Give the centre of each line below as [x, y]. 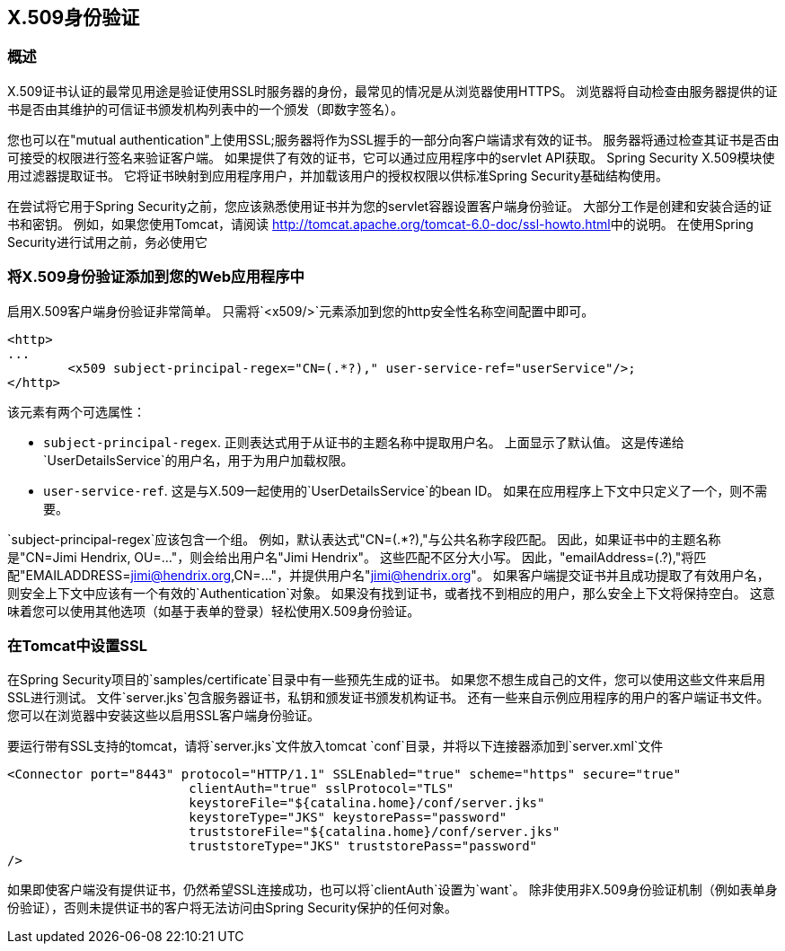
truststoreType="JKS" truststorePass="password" [363, 846]
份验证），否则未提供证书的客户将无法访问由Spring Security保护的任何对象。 [233, 908]
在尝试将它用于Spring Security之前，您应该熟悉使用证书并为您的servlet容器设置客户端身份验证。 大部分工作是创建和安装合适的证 [390, 206]
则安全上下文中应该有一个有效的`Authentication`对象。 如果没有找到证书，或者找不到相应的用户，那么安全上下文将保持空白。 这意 [391, 593]
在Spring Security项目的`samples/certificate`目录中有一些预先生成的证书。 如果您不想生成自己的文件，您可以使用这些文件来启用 [386, 680]
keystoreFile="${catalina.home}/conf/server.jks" [367, 803]
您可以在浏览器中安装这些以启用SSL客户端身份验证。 [163, 716]
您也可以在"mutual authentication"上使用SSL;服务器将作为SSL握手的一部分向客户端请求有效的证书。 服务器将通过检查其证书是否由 [393, 139]
